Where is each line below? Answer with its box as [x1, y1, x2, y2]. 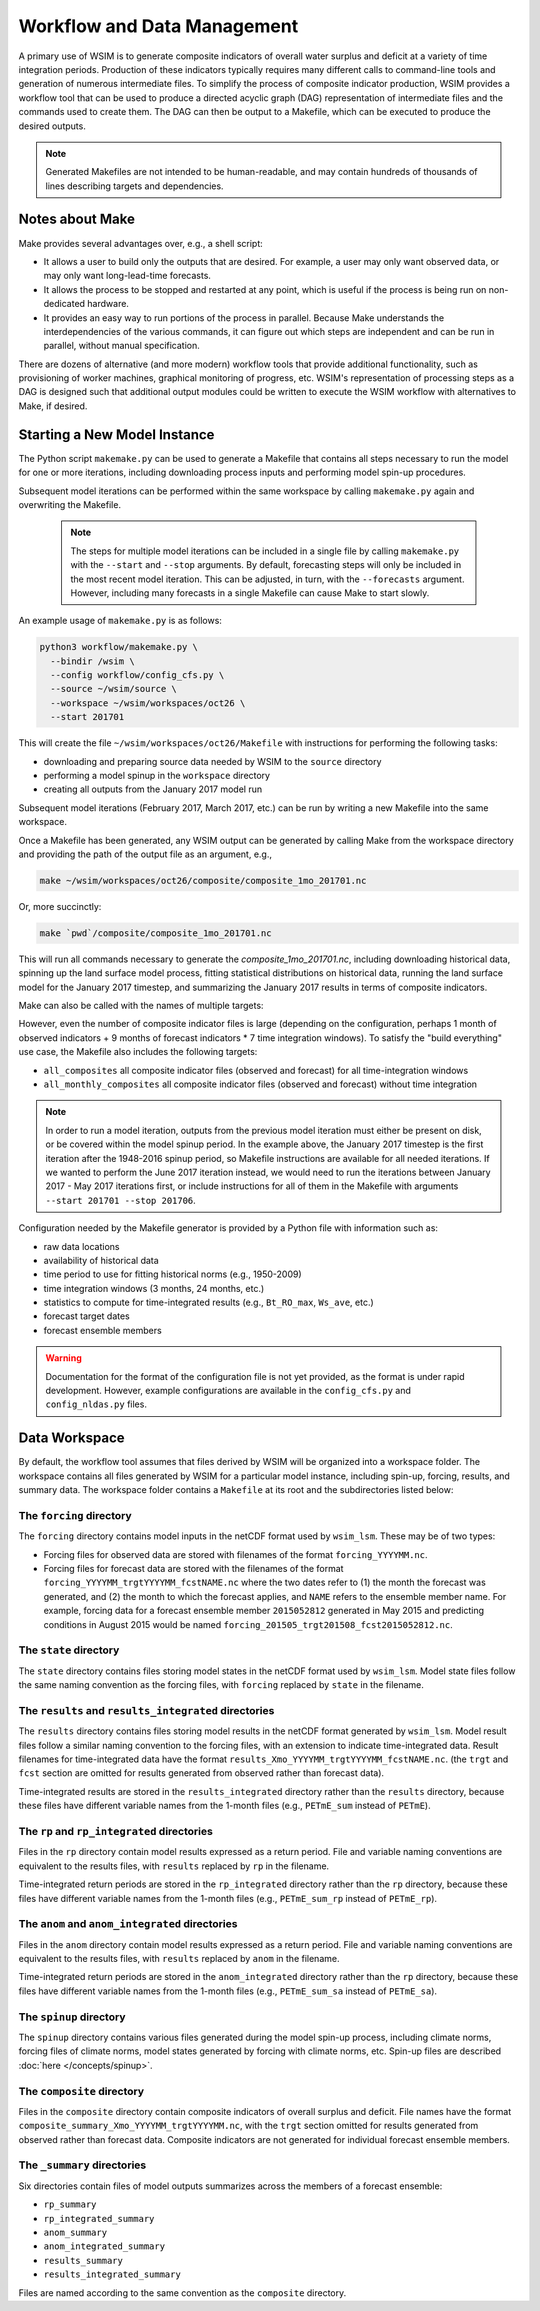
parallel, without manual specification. [43, 340, 200, 352]
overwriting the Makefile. [18, 498, 122, 510]
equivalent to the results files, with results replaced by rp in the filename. [18, 1860, 330, 1872]
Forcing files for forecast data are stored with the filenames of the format [43, 1563, 344, 1575]
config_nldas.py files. [45, 1398, 147, 1410]
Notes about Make [18, 211, 135, 228]
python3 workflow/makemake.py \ [39, 641, 199, 653]
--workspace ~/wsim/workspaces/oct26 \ [50, 697, 246, 709]
